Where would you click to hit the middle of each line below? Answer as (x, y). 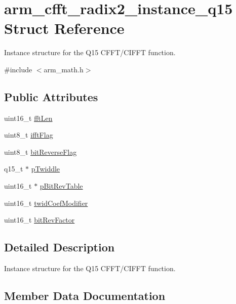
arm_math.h (64, 69)
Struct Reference (64, 28)
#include (18, 69)
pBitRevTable (61, 186)
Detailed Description (60, 247)
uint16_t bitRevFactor (40, 220)
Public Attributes (51, 96)
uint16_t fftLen (28, 118)
